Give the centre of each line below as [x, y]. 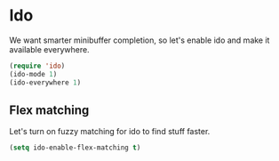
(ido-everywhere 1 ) [45, 82]
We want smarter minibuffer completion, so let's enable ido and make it [139, 40]
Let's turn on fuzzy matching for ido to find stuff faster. [110, 132]
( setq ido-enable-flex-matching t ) [75, 148]
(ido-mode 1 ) [33, 74]
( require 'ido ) [37, 66]
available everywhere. [50, 49]
